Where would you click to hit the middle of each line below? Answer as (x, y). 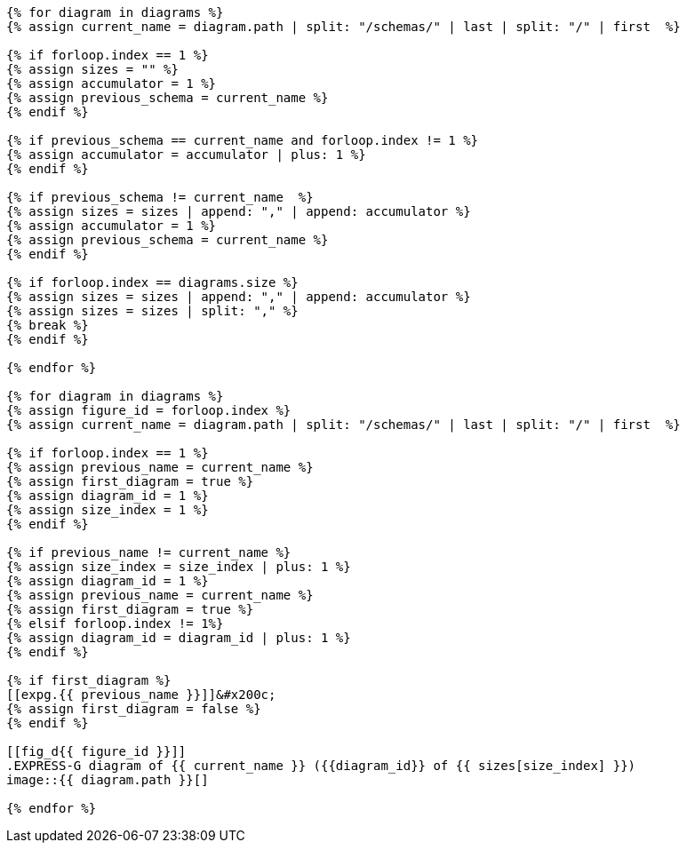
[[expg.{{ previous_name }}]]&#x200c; (141, 695)
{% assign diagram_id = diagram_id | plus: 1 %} (179, 638)
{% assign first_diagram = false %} (134, 709)
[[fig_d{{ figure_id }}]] (96, 751)
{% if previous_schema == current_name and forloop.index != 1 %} (243, 140)
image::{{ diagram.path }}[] (108, 780)
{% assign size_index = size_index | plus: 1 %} (179, 567)
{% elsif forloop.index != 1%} (115, 624)
